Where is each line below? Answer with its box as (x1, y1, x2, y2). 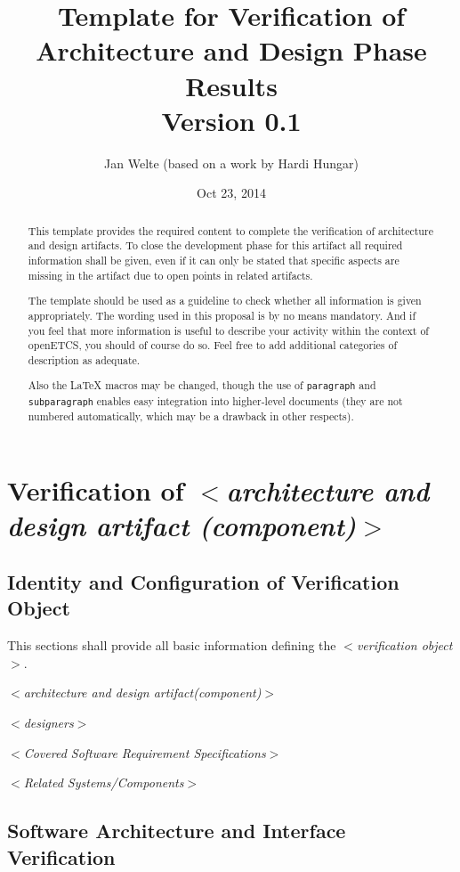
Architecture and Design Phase (36, 32, 427, 69)
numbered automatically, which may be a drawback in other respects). (28, 408, 354, 423)
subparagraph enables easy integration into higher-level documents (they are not (28, 393, 403, 408)
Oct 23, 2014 (197, 183, 266, 202)
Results (185, 67, 278, 103)
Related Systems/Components (23, 773, 184, 792)
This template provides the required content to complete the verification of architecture (28, 223, 433, 238)
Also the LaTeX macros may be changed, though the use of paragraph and (28, 378, 376, 393)
